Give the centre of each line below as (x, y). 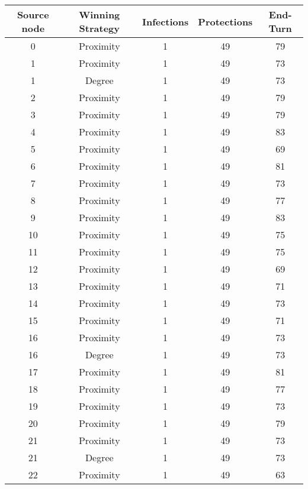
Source (33, 14)
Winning (100, 14)
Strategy (99, 28)
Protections (225, 21)
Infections (165, 21)
